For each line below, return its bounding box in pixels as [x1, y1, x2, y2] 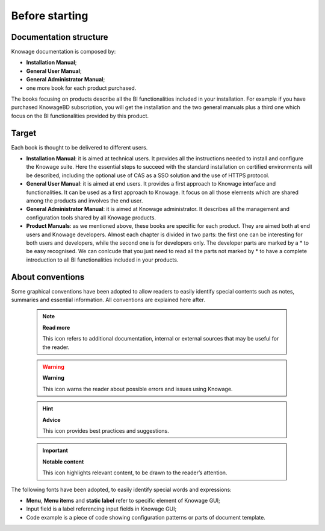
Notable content [42, 458, 84, 465]
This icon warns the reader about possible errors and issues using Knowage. [42, 385, 233, 392]
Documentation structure [11, 32, 108, 42]
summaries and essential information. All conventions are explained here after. [11, 296, 206, 304]
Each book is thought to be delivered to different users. [11, 143, 148, 151]
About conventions [11, 272, 85, 282]
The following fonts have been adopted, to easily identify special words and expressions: [11, 486, 232, 493]
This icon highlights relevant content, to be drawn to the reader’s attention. [42, 469, 227, 476]
